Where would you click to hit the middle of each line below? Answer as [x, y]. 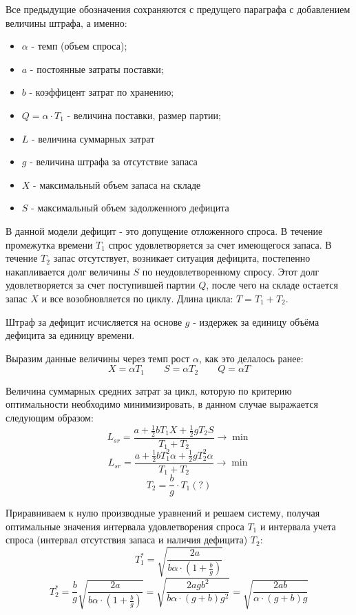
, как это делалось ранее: [251, 358]
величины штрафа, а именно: [66, 22]
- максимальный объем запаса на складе [117, 184]
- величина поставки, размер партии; [144, 115]
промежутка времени [49, 244]
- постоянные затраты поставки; [97, 69]
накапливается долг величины [68, 271]
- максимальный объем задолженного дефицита [130, 208]
